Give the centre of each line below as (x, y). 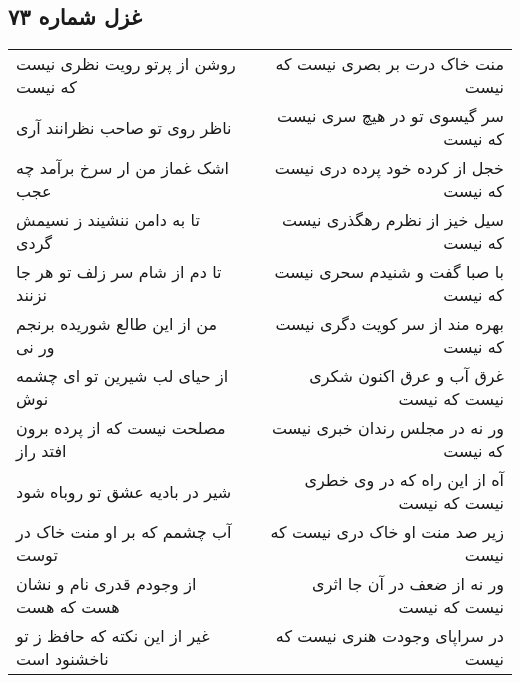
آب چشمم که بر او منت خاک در (124, 532)
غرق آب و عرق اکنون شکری (406, 376)
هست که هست (68, 607)
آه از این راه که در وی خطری (404, 480)
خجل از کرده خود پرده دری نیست (389, 168)
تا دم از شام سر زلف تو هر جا (119, 272)
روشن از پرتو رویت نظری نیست (126, 64)
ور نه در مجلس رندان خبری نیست (387, 428)
